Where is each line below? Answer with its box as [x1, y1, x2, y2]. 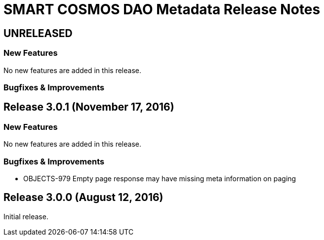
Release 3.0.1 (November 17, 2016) [3, 101, 174, 114]
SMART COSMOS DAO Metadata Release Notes [3, 1, 321, 18]
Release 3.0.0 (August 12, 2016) [3, 191, 163, 204]
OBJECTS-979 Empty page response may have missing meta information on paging [23, 174, 296, 183]
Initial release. [3, 212, 48, 221]
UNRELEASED [3, 27, 73, 40]
